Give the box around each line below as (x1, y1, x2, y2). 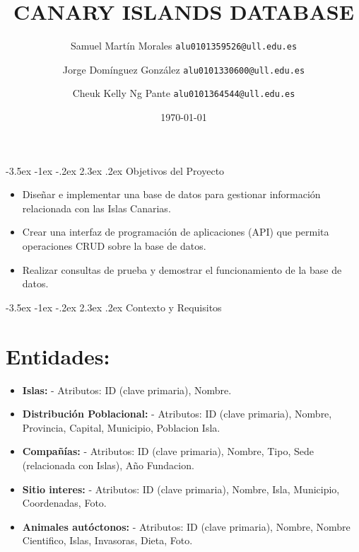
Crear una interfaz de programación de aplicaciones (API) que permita (22, 224, 329, 239)
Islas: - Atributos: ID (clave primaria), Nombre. (22, 382, 232, 397)
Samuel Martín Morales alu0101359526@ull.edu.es (70, 38, 298, 53)
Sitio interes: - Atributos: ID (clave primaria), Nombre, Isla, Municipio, (22, 481, 340, 496)
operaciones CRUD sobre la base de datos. (22, 238, 206, 253)
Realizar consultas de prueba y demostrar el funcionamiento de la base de (22, 262, 342, 277)
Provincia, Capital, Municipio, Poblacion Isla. (22, 420, 220, 435)
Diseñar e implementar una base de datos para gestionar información (22, 187, 321, 202)
